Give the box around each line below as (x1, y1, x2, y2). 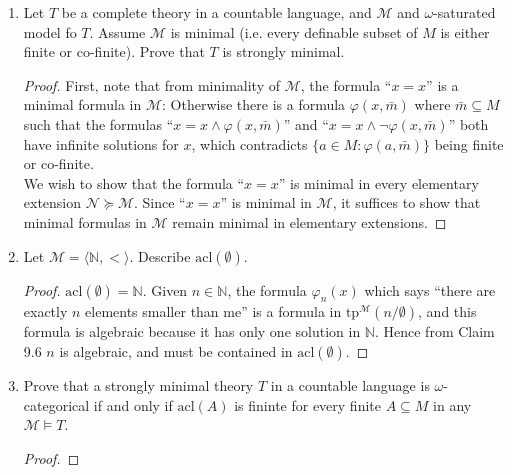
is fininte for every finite (234, 394, 381, 415)
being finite (434, 133, 504, 154)
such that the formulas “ (23, 113, 174, 134)
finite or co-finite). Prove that (23, 41, 205, 62)
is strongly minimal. (222, 41, 345, 62)
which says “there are (364, 279, 496, 300)
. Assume (89, 21, 146, 42)
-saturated (433, 2, 496, 22)
